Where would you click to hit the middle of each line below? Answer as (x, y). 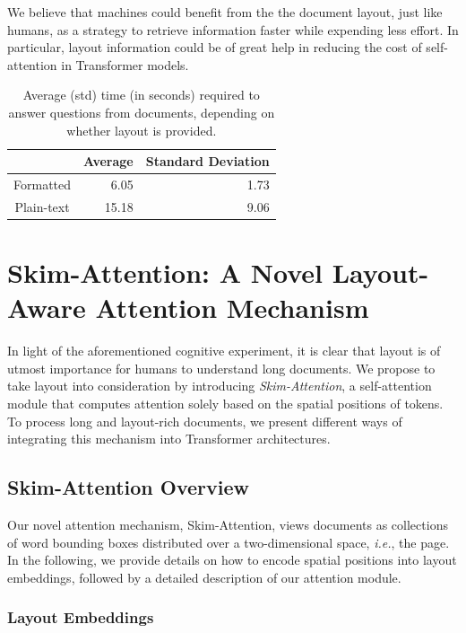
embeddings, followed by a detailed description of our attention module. (204, 577)
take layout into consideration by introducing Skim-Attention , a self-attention (220, 386)
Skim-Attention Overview (129, 487)
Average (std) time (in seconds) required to (141, 95)
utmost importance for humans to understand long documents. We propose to (221, 368)
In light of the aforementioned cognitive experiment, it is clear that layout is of (224, 351)
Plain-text (42, 206)
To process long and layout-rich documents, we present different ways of (205, 421)
